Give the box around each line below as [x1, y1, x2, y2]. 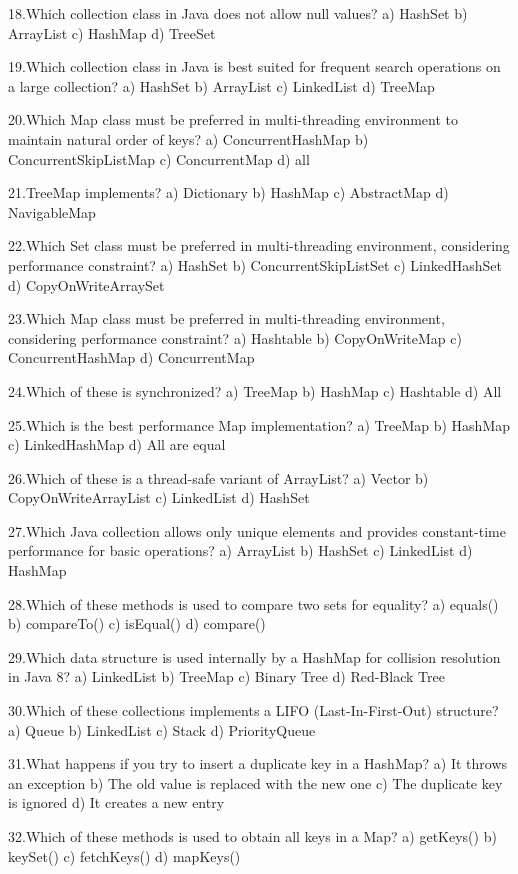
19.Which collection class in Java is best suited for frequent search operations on [8, 56, 501, 77]
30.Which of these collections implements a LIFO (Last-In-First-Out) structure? [8, 700, 499, 721]
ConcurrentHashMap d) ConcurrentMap [8, 347, 255, 368]
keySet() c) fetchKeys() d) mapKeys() [8, 845, 241, 866]
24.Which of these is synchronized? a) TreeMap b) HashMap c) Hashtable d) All [8, 380, 502, 401]
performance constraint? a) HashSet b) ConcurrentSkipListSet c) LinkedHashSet [8, 254, 503, 275]
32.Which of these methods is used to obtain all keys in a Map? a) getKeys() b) [8, 826, 497, 846]
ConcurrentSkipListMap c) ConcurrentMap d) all [8, 148, 310, 169]
